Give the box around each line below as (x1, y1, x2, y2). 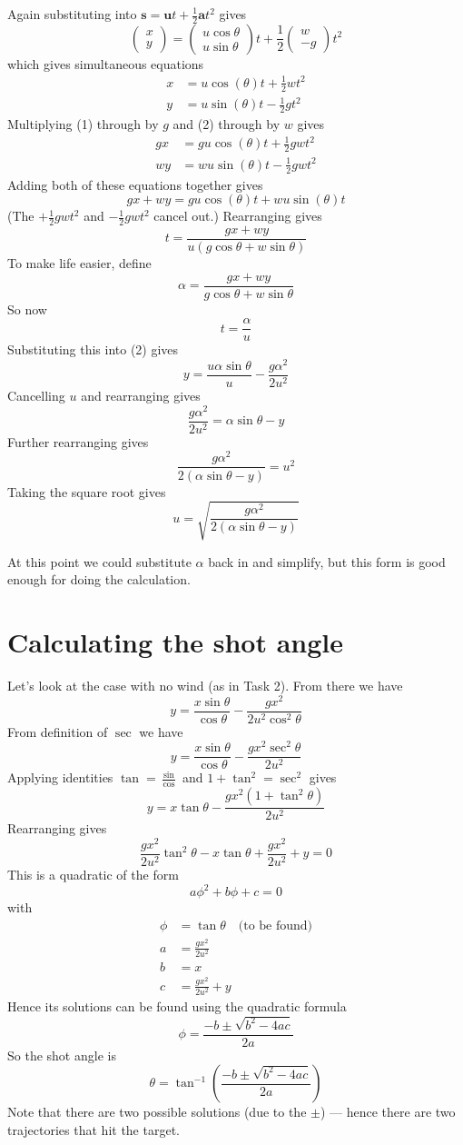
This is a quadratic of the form (7, 865, 179, 884)
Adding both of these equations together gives (7, 174, 263, 194)
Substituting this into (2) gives (7, 340, 179, 359)
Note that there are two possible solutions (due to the (7, 1102, 307, 1121)
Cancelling (7, 386, 65, 405)
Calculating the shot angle (7, 623, 343, 661)
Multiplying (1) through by (7, 114, 159, 134)
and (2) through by (172, 114, 281, 134)
